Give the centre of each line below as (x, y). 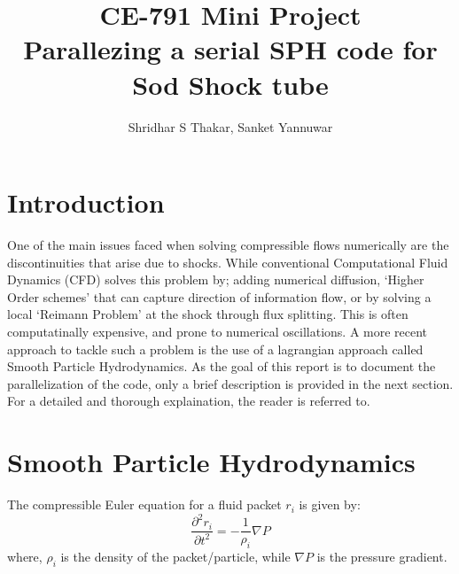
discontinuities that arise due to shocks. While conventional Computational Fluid (228, 262)
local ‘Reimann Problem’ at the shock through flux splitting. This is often (208, 314)
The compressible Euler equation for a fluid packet (144, 504)
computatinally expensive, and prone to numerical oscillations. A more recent (218, 331)
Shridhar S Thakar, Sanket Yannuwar (230, 126)
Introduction (86, 202)
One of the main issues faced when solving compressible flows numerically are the (228, 245)
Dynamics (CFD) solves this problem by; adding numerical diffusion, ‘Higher (216, 279)
